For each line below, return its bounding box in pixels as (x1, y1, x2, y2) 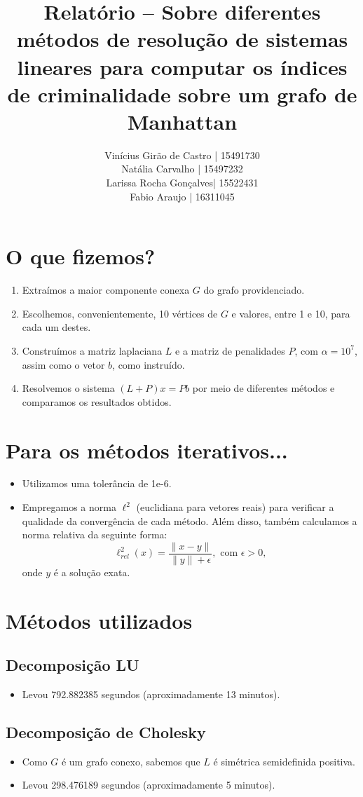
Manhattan (127, 107, 238, 135)
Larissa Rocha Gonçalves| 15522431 (106, 175, 259, 190)
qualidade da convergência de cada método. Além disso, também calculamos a (22, 513, 357, 528)
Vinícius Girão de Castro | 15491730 (104, 147, 260, 162)
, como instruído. (112, 357, 185, 372)
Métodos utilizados (6, 606, 193, 634)
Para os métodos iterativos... (6, 435, 288, 464)
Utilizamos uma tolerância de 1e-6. (22, 476, 172, 491)
